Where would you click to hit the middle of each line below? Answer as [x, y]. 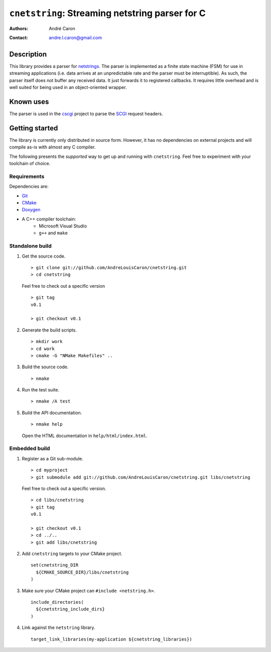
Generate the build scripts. [49, 330]
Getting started [34, 128]
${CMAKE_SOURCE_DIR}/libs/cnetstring [82, 572]
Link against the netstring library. [58, 628]
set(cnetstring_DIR [55, 565]
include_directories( [57, 602]
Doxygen [31, 210]
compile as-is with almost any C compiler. [52, 147]
